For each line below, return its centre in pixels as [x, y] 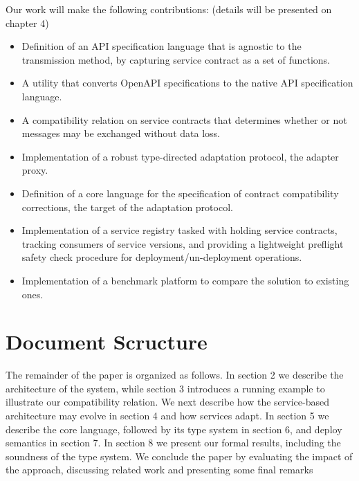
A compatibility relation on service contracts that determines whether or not [184, 119]
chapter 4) [27, 22]
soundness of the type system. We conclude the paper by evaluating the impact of [179, 456]
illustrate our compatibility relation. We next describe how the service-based [167, 402]
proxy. [35, 170]
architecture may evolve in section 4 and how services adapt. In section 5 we [167, 415]
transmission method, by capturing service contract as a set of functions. [176, 59]
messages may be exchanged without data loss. [121, 133]
